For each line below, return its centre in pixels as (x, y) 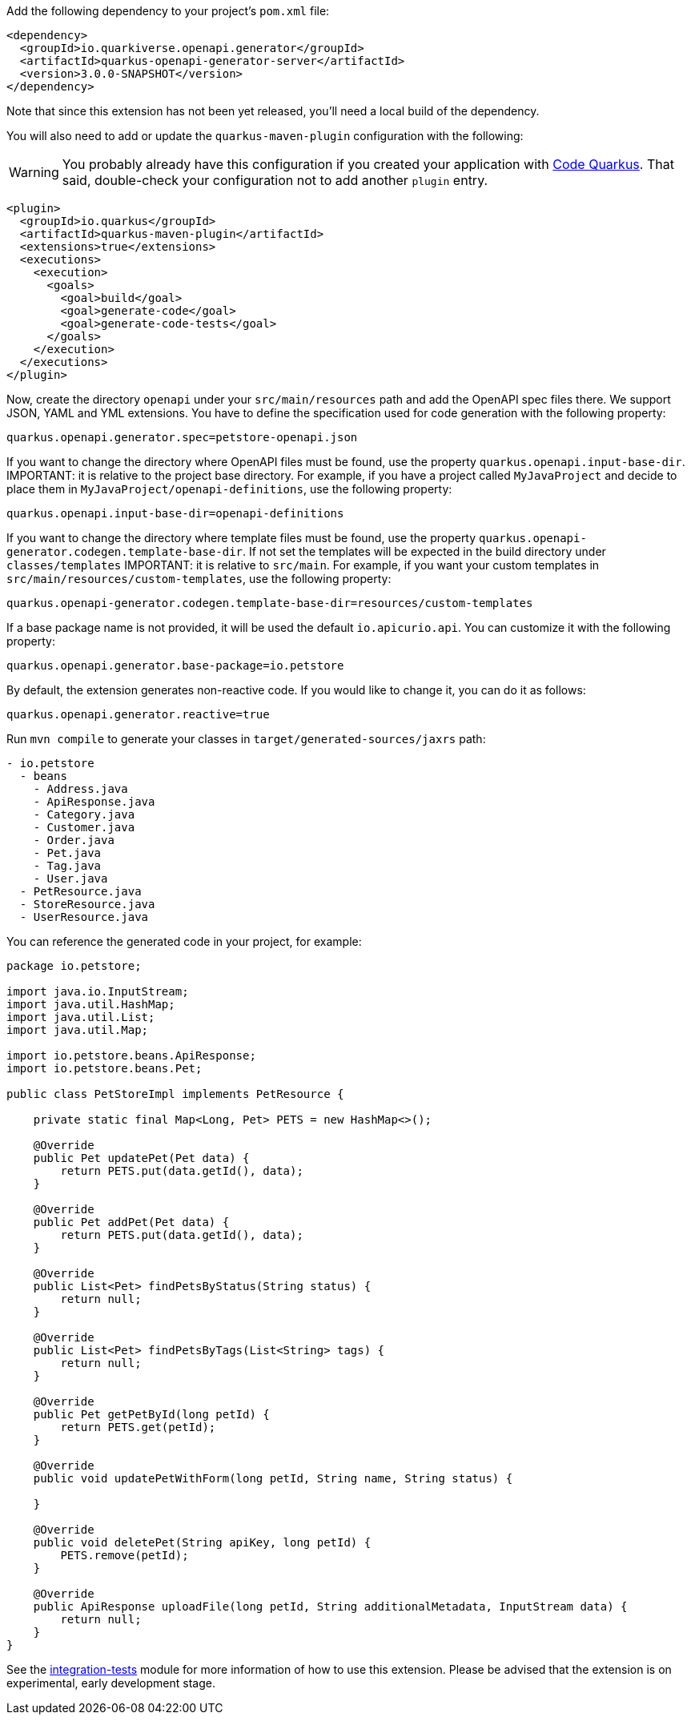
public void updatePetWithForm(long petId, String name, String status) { (273, 1478)
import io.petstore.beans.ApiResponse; (131, 1056)
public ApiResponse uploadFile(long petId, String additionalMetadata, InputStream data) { (330, 1606)
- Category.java (84, 814)
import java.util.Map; (78, 1030)
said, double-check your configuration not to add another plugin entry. (275, 180)
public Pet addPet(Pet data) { (131, 1222)
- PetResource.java (80, 891)
